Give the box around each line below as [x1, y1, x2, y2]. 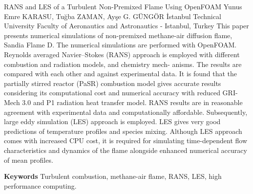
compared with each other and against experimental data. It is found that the [4, 68, 237, 79]
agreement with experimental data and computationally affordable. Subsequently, [4, 107, 248, 117]
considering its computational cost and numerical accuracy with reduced [4, 87, 220, 98]
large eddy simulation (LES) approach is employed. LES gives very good [4, 116, 221, 127]
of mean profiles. [4, 154, 53, 165]
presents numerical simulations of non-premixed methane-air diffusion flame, [4, 30, 232, 40]
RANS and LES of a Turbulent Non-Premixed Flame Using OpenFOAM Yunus [4, 1, 242, 11]
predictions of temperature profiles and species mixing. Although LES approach [4, 126, 242, 136]
